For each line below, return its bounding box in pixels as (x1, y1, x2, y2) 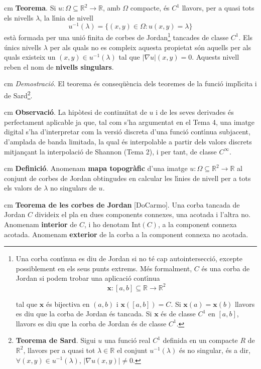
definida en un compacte (163, 335, 238, 345)
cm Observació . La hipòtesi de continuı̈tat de (4, 107, 147, 117)
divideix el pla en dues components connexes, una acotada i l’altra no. (35, 209, 250, 220)
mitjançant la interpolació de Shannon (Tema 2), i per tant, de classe (4, 146, 217, 156)
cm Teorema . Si (4, 3, 56, 13)
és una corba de (201, 263, 250, 273)
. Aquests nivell (192, 52, 239, 62)
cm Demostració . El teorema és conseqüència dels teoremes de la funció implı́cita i (4, 78, 257, 89)
